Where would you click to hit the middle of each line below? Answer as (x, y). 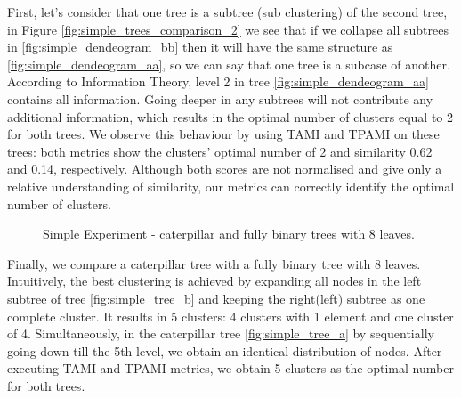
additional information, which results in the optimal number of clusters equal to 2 (230, 116)
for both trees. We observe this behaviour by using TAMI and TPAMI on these (223, 134)
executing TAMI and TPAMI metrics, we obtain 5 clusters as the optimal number (230, 368)
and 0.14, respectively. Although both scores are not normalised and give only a (225, 169)
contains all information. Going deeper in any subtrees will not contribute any (220, 98)
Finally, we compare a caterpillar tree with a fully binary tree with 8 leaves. (214, 263)
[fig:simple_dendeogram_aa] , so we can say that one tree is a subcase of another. (229, 64)
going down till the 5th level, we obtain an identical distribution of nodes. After (225, 350)
